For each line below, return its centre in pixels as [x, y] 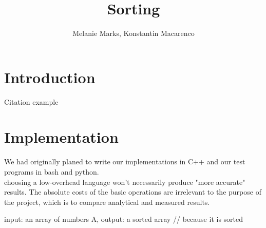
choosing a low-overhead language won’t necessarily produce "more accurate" [125, 182]
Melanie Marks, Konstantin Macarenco [134, 33]
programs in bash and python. [52, 171]
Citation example [31, 101]
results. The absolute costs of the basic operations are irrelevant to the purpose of [133, 192]
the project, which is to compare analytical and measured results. [107, 202]
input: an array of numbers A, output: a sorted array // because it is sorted [124, 219]
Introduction [50, 77]
